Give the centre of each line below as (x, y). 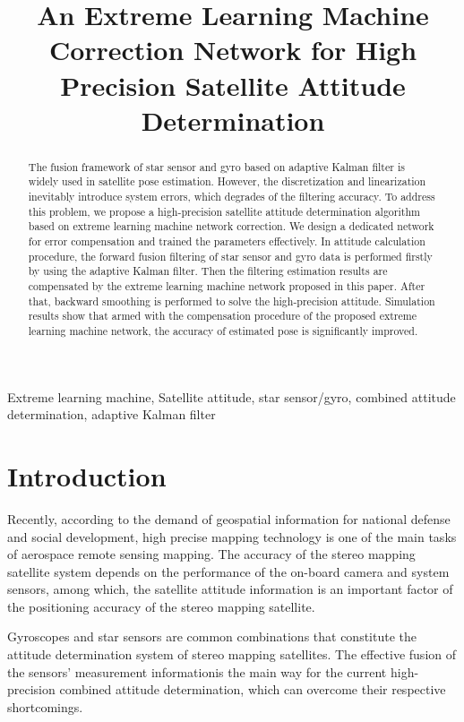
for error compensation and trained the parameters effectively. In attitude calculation (227, 241)
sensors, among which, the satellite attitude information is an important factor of (230, 589)
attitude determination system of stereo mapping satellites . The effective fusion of (232, 654)
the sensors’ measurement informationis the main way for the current (197, 671)
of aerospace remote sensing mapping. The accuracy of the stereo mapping (211, 554)
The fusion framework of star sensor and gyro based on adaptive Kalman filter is (216, 166)
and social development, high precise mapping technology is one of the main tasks (232, 536)
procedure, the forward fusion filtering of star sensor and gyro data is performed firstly (230, 256)
